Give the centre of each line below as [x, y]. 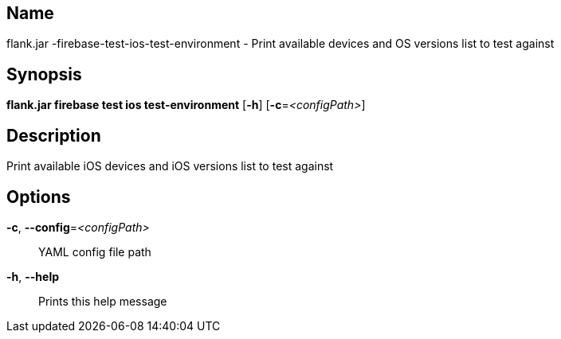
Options [39, 197]
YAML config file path [95, 251]
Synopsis [44, 74]
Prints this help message [103, 301]
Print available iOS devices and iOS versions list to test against [170, 166]
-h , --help [33, 276]
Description [54, 135]
